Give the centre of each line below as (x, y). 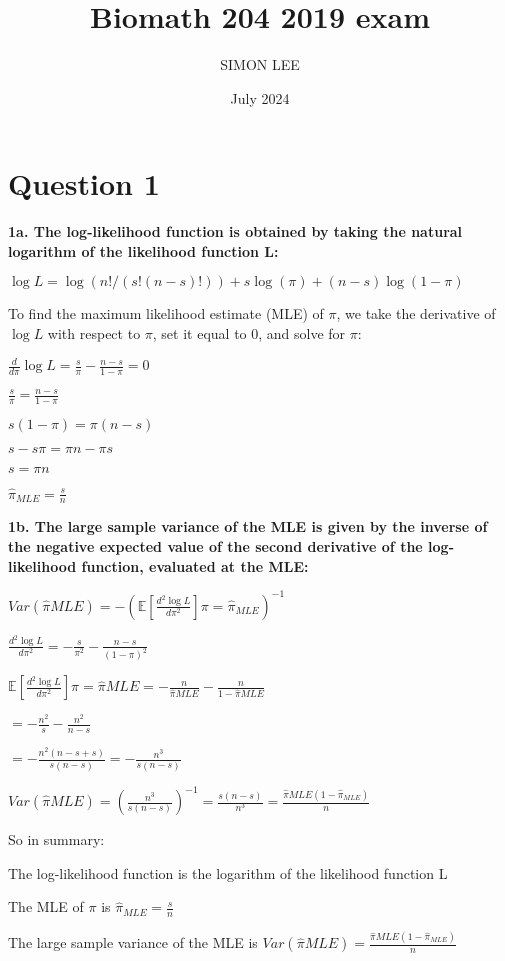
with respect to (94, 333)
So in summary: (56, 839)
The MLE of (46, 906)
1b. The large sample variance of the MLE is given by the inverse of (248, 526)
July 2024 (260, 97)
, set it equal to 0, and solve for (249, 333)
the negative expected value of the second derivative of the (215, 545)
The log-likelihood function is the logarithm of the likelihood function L (228, 872)
